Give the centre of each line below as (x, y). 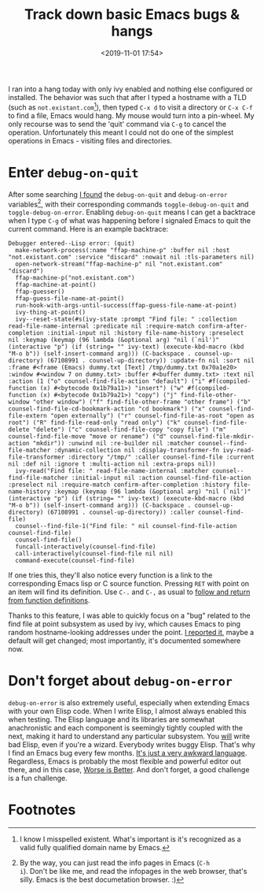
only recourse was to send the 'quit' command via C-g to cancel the (117, 124)
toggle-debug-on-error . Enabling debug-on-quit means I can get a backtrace (132, 212)
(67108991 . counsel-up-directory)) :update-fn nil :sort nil (151, 361)
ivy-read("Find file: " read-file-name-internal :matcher (112, 471)
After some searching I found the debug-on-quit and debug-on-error (118, 194)
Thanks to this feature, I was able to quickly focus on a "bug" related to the (129, 615)
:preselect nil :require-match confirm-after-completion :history (119, 485)
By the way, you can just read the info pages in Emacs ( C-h (115, 863)
